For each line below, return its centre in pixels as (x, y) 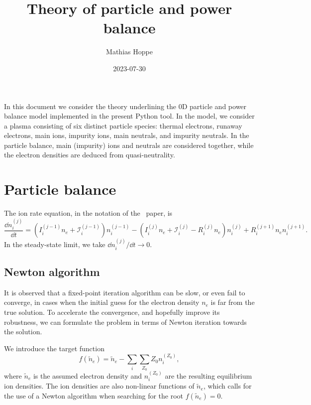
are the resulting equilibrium (208, 375)
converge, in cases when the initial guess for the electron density (102, 302)
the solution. (23, 332)
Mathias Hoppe (129, 52)
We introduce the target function (54, 348)
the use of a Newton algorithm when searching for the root (94, 395)
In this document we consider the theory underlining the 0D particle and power (125, 106)
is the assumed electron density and (88, 375)
